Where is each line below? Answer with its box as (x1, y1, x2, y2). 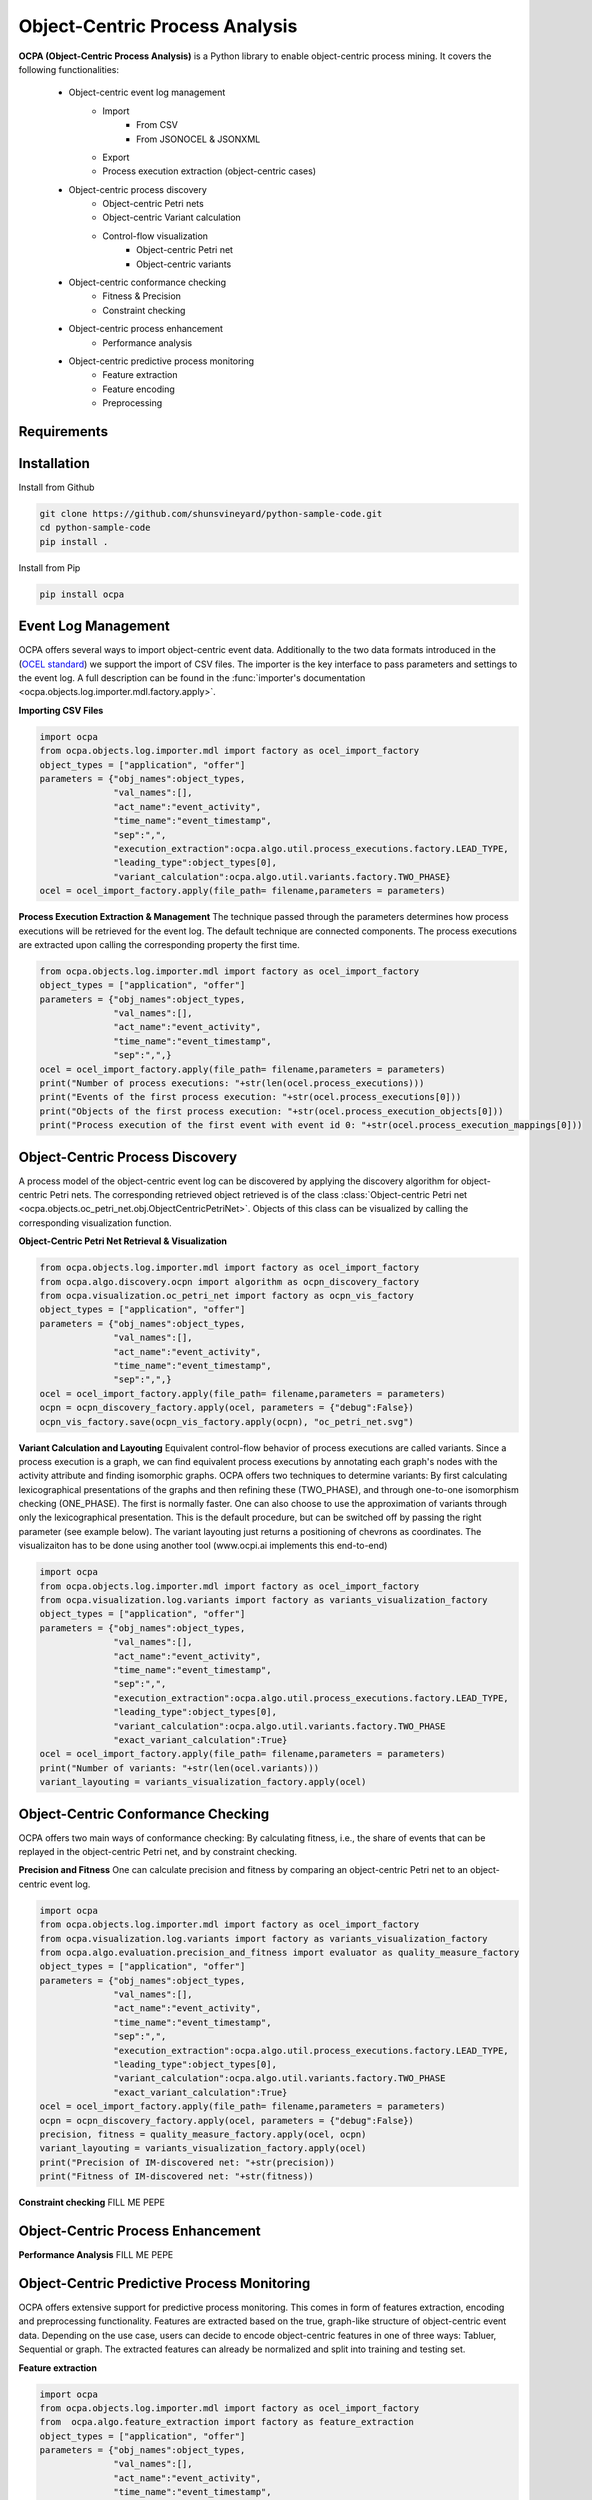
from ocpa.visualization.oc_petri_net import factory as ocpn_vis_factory (39, 1290, 415, 1302)
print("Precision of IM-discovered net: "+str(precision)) (39, 2156, 335, 2168)
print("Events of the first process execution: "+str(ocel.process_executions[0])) (39, 1091, 462, 1103)
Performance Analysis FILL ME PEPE (18, 2249, 174, 2261)
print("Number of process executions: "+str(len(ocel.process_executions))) (39, 1078, 425, 1089)
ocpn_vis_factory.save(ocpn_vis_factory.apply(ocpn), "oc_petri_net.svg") (39, 1416, 415, 1427)
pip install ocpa (39, 588, 125, 600)
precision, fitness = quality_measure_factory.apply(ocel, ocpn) (39, 2129, 367, 2140)
